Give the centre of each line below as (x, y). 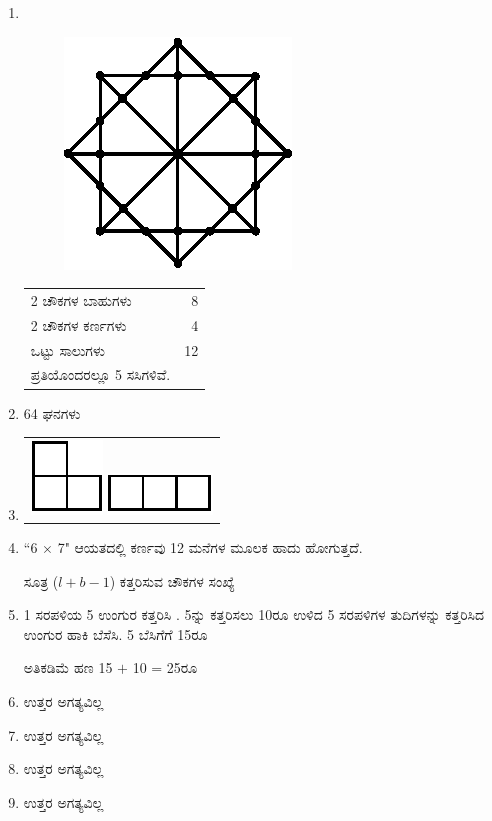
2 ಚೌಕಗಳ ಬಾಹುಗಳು (81, 299)
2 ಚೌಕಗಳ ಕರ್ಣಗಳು (78, 324)
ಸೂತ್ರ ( (41, 580)
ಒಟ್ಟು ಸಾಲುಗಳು (67, 349)
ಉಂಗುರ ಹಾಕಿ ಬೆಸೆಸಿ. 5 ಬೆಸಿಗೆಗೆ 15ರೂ (115, 633)
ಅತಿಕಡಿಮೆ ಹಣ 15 (68, 667)
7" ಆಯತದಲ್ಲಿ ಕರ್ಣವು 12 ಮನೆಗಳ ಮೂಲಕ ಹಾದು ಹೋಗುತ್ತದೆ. (210, 547)
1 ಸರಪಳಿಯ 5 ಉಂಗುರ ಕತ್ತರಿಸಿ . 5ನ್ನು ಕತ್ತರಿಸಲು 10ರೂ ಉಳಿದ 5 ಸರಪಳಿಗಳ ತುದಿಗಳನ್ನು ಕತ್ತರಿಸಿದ (254, 614)
